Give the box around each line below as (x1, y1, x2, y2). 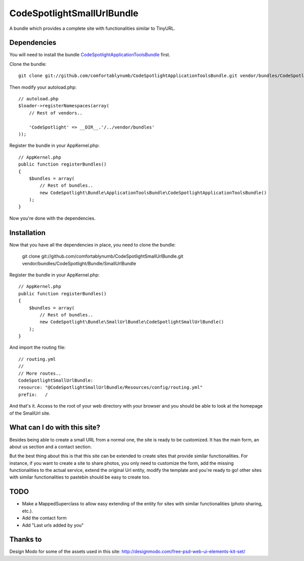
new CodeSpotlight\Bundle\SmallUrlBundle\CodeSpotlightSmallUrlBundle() (40, 319, 224, 325)
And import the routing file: (9, 344, 66, 350)
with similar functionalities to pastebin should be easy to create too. (9, 474, 150, 480)
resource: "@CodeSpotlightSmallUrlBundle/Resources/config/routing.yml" (18, 385, 203, 390)
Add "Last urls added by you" (22, 522, 84, 528)
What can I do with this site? (9, 423, 101, 432)
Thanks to (9, 535, 42, 544)
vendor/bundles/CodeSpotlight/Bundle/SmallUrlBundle (22, 260, 136, 266)
